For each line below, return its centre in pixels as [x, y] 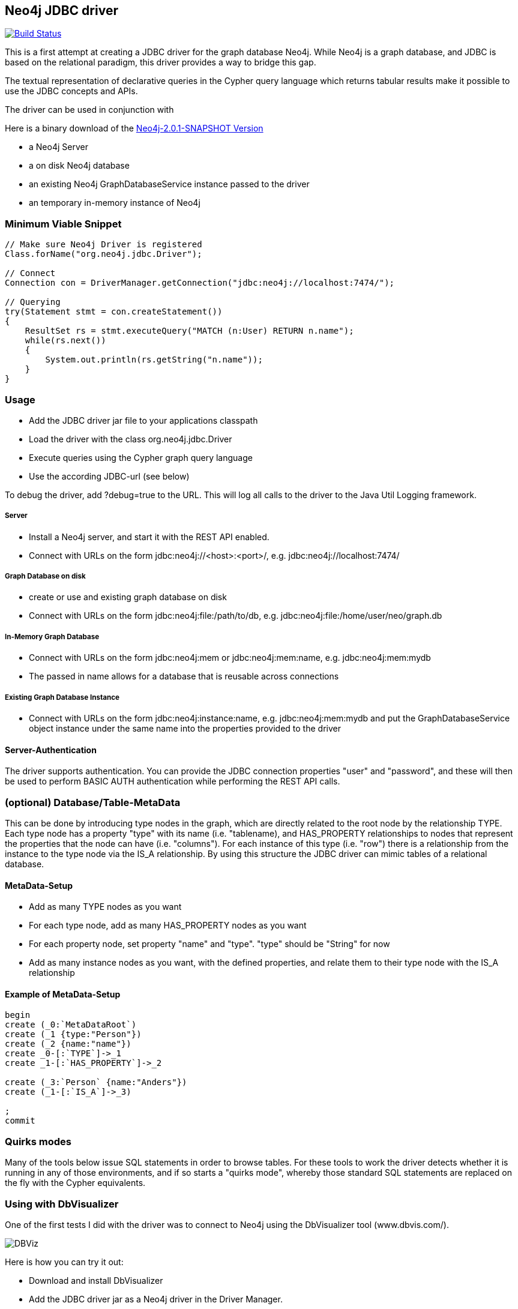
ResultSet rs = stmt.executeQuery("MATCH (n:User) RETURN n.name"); [189, 331]
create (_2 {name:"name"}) [68, 1044]
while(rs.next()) [65, 341]
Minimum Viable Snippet [63, 224]
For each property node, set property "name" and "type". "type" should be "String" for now [209, 944]
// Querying [33, 302]
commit [20, 1121]
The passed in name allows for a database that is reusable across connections [184, 676]
